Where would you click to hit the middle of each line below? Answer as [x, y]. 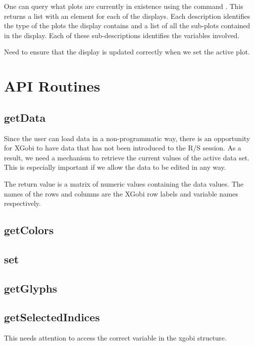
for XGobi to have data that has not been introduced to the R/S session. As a [123, 148]
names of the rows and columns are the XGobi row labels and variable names [121, 193]
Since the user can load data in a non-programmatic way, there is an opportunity [127, 138]
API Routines [52, 86]
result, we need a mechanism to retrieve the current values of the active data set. [127, 157]
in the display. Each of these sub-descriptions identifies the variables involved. [122, 35]
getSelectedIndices [52, 317]
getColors [29, 230]
